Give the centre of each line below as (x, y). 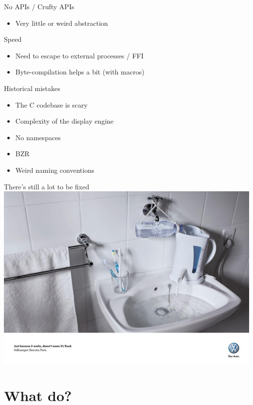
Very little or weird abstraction (62, 23)
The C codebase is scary (51, 104)
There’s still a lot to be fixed (47, 186)
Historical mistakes (32, 88)
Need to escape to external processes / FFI (80, 55)
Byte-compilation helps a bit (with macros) (80, 72)
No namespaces (38, 137)
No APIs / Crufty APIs (39, 6)
